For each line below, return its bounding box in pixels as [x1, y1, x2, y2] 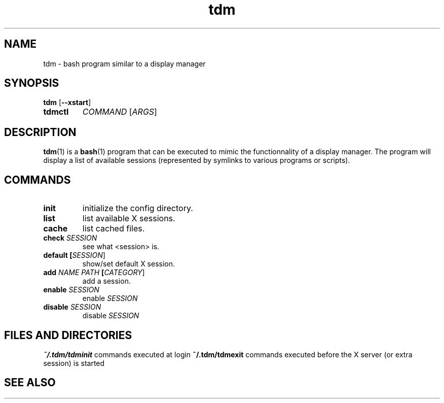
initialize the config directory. [82, 203, 193, 214]
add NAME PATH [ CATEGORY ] [43, 268, 145, 277]
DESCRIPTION [4, 125, 77, 139]
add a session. [82, 277, 131, 286]
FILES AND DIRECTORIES [4, 328, 132, 342]
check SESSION [43, 233, 97, 243]
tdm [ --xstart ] [43, 98, 91, 107]
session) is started [43, 358, 105, 367]
